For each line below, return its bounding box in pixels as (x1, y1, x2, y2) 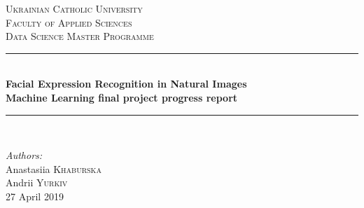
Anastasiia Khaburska (6, 161, 101, 176)
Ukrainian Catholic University (6, 1, 143, 15)
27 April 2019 (6, 188, 64, 203)
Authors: (6, 148, 43, 162)
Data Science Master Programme (6, 29, 154, 43)
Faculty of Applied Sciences (6, 15, 132, 29)
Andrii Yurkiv (6, 175, 68, 190)
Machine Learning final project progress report (6, 90, 238, 104)
